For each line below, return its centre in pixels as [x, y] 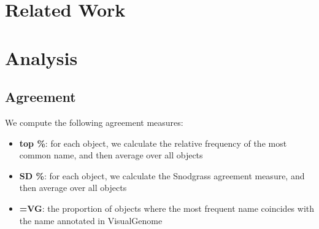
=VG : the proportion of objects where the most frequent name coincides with [167, 208]
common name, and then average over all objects [111, 155]
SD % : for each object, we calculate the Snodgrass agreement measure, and [162, 175]
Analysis [41, 57]
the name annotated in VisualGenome [91, 220]
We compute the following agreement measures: [94, 122]
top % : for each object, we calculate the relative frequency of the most [153, 143]
